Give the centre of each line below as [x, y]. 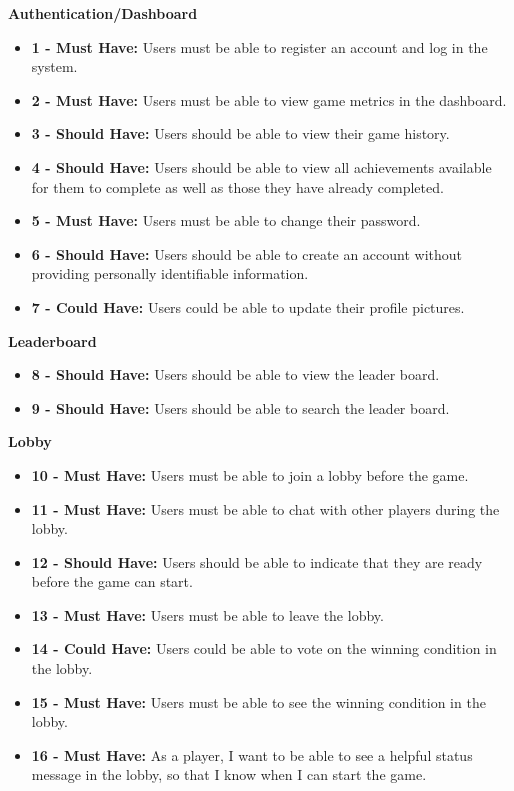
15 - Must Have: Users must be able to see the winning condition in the [258, 701]
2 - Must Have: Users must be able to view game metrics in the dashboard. [269, 99]
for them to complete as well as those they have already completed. [237, 186]
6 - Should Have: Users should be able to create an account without [247, 253]
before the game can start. [112, 581]
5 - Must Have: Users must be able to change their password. [226, 220]
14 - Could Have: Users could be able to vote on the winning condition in [264, 648]
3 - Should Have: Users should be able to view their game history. [240, 133]
